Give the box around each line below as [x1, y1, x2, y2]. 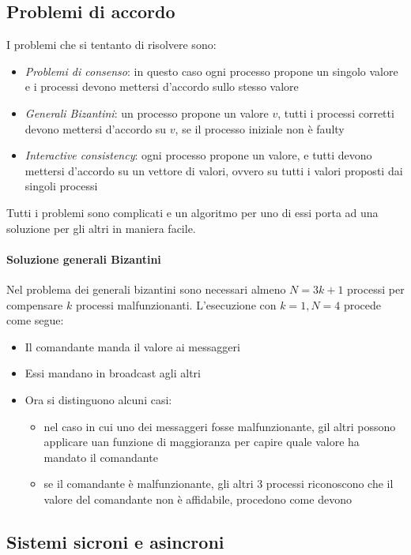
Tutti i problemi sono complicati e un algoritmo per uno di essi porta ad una [6, 204, 379, 220]
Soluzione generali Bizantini [6, 250, 161, 267]
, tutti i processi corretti [277, 104, 394, 121]
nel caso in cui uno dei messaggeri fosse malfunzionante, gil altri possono [43, 418, 396, 434]
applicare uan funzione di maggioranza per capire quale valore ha [43, 433, 360, 450]
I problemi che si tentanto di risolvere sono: [6, 36, 217, 53]
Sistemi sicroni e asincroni [6, 529, 224, 553]
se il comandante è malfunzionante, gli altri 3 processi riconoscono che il [43, 475, 394, 492]
